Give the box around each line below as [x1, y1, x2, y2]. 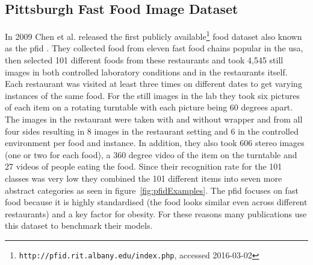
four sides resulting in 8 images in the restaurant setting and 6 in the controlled [5, 124, 299, 137]
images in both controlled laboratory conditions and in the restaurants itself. [5, 65, 288, 78]
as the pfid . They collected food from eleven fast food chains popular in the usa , [5, 42, 303, 54]
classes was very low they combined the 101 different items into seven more [5, 171, 282, 184]
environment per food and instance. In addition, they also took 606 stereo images [5, 136, 305, 149]
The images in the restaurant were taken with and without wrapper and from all [5, 113, 303, 126]
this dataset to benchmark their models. [5, 219, 153, 232]
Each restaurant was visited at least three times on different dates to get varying [5, 77, 302, 90]
